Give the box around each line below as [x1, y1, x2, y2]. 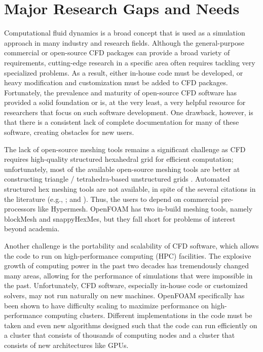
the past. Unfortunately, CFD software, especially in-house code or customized [4, 280, 248, 291]
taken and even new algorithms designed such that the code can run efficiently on [4, 320, 257, 330]
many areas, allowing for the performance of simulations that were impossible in [4, 270, 253, 280]
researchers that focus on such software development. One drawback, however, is [4, 107, 253, 117]
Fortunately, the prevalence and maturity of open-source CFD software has [4, 87, 237, 97]
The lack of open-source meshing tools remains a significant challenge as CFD [4, 144, 246, 154]
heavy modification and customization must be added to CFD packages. [4, 77, 228, 88]
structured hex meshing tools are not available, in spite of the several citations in [4, 184, 256, 194]
